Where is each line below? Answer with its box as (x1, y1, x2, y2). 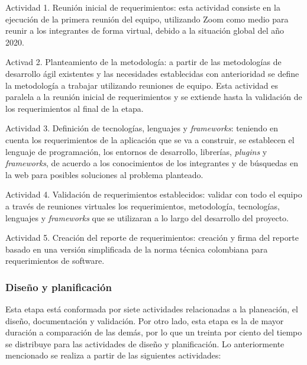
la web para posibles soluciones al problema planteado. (5, 168, 203, 180)
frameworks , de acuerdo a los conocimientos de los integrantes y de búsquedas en (5, 157, 298, 169)
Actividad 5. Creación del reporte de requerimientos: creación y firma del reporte (5, 231, 299, 244)
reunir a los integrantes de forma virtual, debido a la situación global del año (5, 24, 285, 37)
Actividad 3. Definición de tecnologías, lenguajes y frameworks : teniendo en (5, 122, 279, 134)
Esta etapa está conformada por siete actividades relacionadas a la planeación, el (5, 303, 298, 315)
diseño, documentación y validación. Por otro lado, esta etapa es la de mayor (5, 314, 284, 327)
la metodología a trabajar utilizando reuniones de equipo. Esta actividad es (5, 79, 279, 91)
